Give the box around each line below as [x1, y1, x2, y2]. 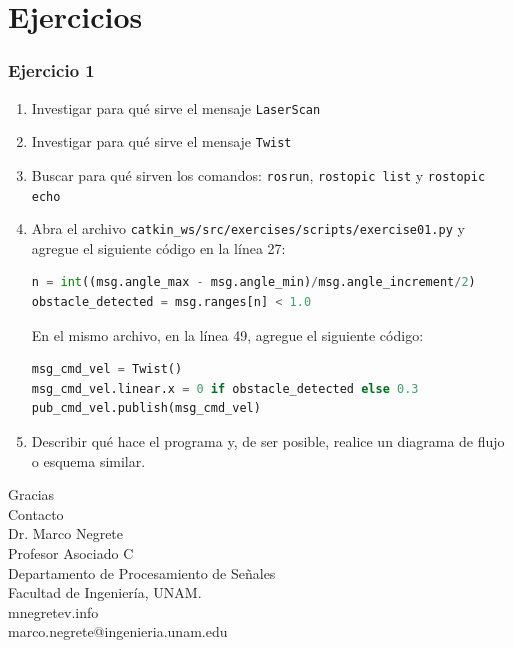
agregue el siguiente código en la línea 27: [31, 237, 286, 258]
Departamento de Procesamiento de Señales [8, 562, 276, 583]
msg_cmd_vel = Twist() [31, 362, 183, 377]
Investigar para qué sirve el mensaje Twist [31, 131, 292, 152]
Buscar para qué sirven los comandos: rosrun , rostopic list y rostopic [31, 164, 486, 185]
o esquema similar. [31, 450, 146, 471]
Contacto [8, 503, 64, 524]
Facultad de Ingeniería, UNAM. [8, 582, 202, 603]
